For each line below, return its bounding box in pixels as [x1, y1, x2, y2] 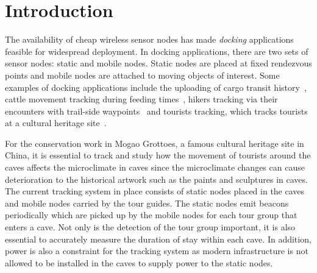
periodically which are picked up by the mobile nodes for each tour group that [5, 208, 297, 221]
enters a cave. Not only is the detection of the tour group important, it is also [5, 221, 296, 233]
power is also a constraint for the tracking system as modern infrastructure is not [5, 244, 308, 257]
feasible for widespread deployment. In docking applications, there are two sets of [5, 44, 308, 57]
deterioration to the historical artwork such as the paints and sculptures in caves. [5, 172, 308, 185]
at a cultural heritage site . [5, 116, 107, 129]
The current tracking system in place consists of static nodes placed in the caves [5, 185, 305, 197]
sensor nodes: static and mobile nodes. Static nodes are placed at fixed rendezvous [5, 57, 312, 69]
